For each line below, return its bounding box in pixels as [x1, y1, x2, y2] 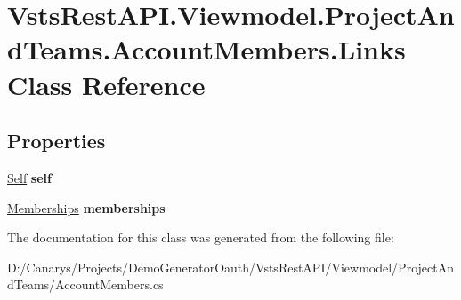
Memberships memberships [7, 198, 166, 217]
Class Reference [7, 66, 206, 102]
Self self [7, 168, 52, 186]
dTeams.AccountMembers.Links [7, 31, 406, 67]
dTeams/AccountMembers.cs [7, 275, 164, 294]
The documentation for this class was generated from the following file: [7, 228, 394, 247]
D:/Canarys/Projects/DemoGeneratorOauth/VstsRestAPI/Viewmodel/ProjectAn [7, 257, 454, 276]
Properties [7, 127, 106, 154]
